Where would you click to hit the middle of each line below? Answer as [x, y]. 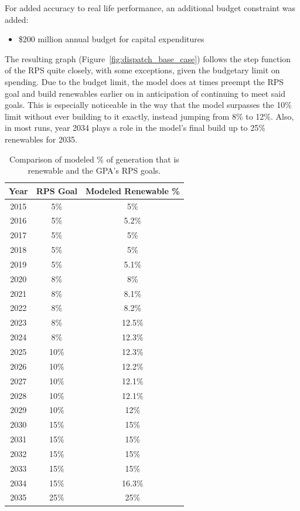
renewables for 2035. [41, 139]
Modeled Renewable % [133, 190]
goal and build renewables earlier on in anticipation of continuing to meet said [145, 93]
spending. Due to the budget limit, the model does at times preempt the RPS [144, 81]
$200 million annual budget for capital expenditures [111, 39]
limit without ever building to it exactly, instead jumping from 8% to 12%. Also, [149, 116]
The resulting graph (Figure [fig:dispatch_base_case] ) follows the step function [148, 58]
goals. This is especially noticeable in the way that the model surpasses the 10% [148, 105]
